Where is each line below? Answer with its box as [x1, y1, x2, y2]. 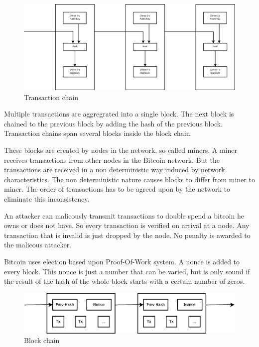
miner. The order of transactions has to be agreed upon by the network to [4, 184, 230, 194]
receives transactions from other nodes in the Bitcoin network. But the [4, 154, 220, 165]
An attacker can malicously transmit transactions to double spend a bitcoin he [4, 210, 244, 221]
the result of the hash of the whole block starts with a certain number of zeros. [4, 276, 245, 286]
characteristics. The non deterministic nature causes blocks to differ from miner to [4, 174, 255, 184]
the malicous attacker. [4, 239, 72, 250]
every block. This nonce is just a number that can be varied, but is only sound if [4, 266, 250, 276]
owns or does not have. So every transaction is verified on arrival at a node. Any [4, 220, 250, 231]
